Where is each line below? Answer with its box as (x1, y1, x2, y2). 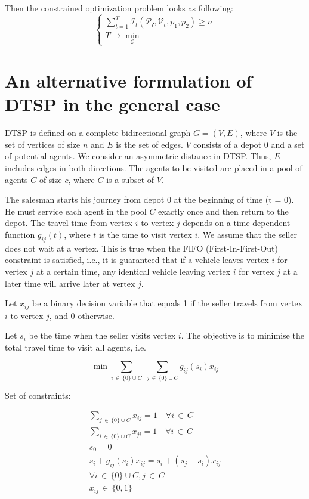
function (5, 228, 35, 240)
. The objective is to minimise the (181, 329, 304, 342)
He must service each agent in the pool (5, 204, 147, 217)
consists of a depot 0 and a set (193, 138, 305, 150)
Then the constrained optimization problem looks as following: (5, 2, 233, 14)
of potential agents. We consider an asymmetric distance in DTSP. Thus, (5, 150, 271, 162)
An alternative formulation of (5, 69, 252, 93)
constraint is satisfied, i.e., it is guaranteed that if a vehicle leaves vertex (5, 253, 269, 266)
